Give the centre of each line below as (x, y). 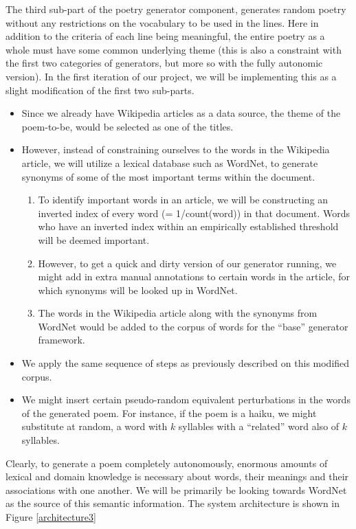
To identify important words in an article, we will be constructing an (183, 200)
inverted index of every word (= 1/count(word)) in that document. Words (194, 213)
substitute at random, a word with (94, 426)
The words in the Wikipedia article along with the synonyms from (178, 313)
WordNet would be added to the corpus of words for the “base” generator (193, 326)
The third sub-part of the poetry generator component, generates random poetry (176, 9)
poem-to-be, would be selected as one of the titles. (127, 126)
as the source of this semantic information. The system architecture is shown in (173, 503)
